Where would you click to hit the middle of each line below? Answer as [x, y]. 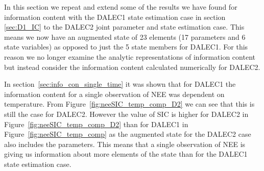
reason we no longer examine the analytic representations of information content [130, 56]
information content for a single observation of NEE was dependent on [114, 94]
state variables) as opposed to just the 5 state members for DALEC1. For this [126, 47]
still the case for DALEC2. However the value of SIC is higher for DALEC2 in [126, 114]
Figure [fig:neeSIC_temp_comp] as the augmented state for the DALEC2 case [128, 134]
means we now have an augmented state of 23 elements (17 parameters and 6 [125, 36]
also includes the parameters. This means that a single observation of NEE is [125, 144]
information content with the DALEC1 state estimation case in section [115, 17]
